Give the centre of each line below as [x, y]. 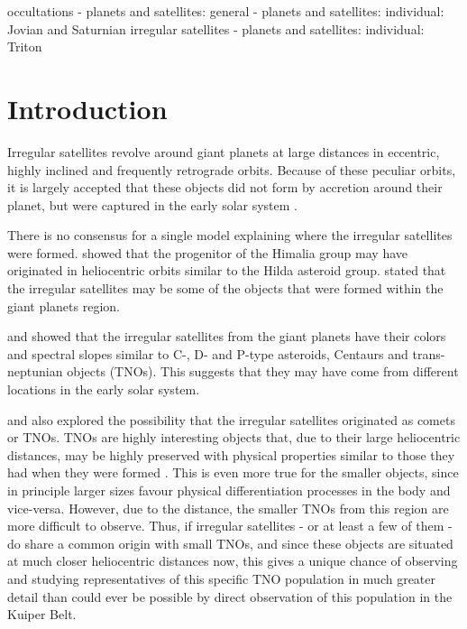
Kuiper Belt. [42, 614]
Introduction [87, 108]
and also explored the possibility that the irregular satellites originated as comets [231, 419]
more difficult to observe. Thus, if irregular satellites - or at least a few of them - [230, 526]
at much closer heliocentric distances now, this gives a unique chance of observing [233, 561]
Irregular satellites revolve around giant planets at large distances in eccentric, [224, 151]
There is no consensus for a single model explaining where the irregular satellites [230, 235]
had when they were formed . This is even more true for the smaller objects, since [233, 472]
